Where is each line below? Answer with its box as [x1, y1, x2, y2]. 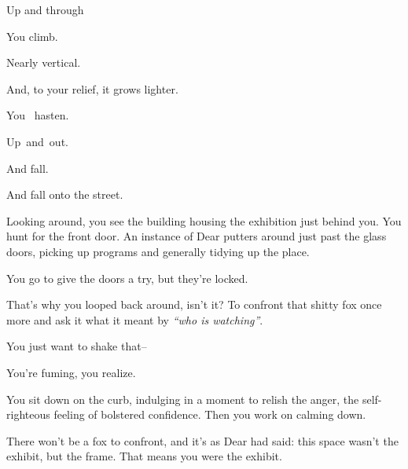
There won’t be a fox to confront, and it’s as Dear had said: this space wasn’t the [6, 432, 399, 449]
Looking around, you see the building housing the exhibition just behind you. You [6, 212, 402, 229]
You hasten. [6, 107, 69, 123]
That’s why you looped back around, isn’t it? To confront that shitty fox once [6, 296, 382, 313]
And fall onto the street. [6, 186, 123, 203]
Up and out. [6, 133, 68, 149]
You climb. [6, 27, 58, 44]
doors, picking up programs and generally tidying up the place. [6, 243, 310, 259]
